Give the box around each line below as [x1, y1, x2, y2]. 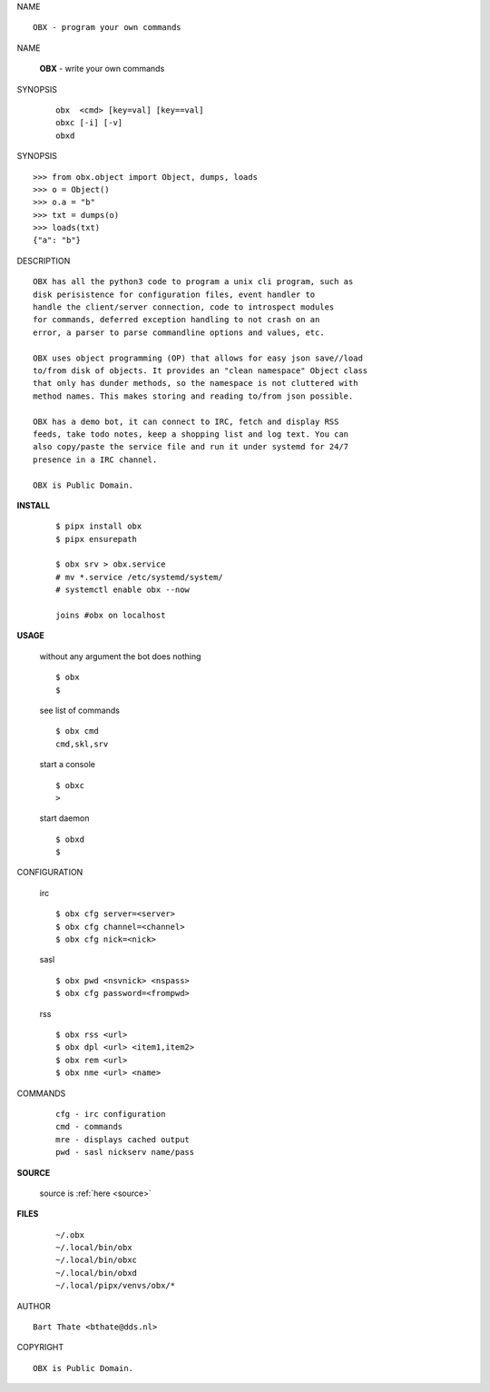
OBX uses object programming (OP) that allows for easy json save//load [33, 352, 363, 363]
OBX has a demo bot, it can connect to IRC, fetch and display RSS [33, 416, 339, 427]
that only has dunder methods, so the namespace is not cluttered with [33, 378, 358, 389]
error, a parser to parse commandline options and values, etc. [33, 327, 326, 338]
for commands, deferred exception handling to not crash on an [33, 314, 320, 325]
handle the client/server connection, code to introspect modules [33, 302, 335, 312]
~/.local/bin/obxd [55, 1268, 138, 1278]
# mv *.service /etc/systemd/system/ [55, 572, 224, 582]
